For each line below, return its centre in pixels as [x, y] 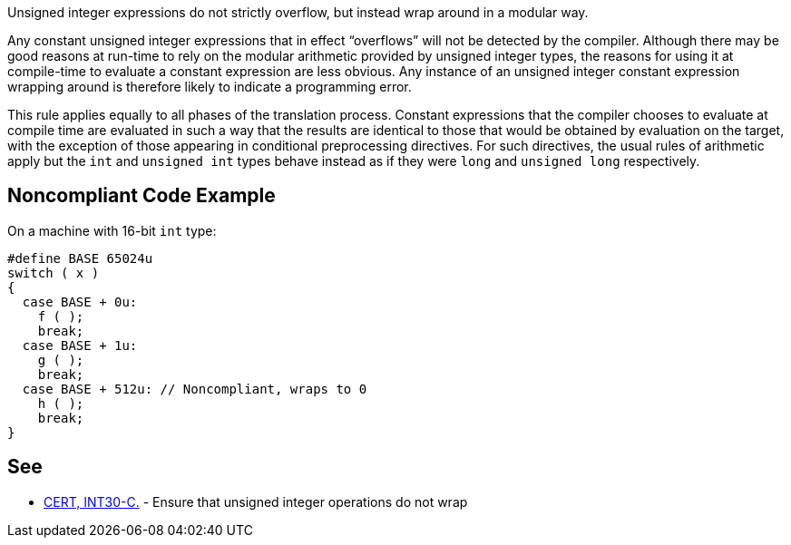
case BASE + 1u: [80, 345]
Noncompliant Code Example [142, 196]
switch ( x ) [54, 272]
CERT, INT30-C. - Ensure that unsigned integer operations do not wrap [256, 501]
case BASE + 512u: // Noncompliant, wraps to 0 [195, 389]
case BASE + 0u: [80, 302]
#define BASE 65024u [80, 258]
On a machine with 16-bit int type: [112, 230]
